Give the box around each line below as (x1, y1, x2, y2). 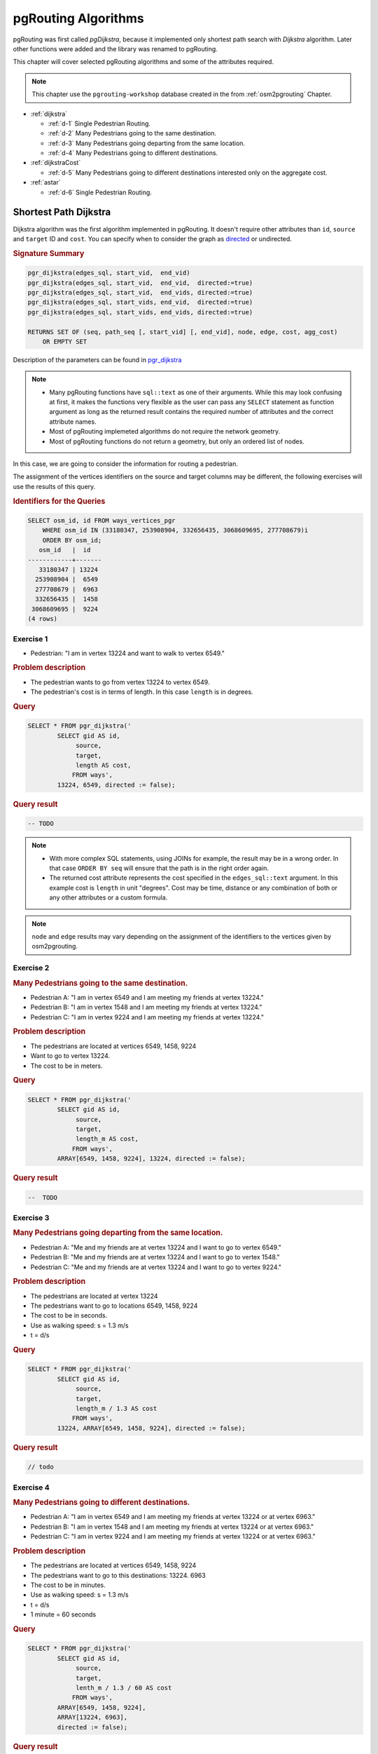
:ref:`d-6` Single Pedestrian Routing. (48, 188, 152, 196)
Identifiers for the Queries (13, 496, 106, 506)
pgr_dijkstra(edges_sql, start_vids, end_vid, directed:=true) (27, 298, 253, 307)
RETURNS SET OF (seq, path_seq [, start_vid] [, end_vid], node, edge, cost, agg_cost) (27, 328, 338, 336)
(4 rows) (27, 615, 58, 622)
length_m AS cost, (76, 1135, 139, 1143)
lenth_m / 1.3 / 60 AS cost (76, 1684, 172, 1692)
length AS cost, (76, 761, 132, 769)
